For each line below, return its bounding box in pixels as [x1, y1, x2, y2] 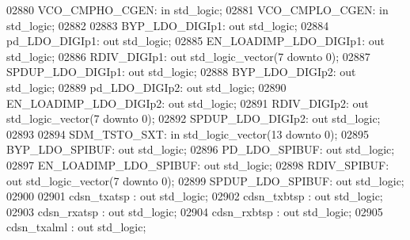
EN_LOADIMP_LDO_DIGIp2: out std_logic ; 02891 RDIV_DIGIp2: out [6, 94, 369, 111]
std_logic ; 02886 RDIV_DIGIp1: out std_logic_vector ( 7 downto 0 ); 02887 [6, 48, 370, 64]
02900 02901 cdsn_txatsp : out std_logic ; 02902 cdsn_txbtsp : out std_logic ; [6, 188, 383, 204]
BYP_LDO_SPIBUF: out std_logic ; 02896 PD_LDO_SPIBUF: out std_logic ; [6, 141, 395, 158]
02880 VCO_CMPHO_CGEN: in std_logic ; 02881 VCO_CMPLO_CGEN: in [6, 2, 389, 17]
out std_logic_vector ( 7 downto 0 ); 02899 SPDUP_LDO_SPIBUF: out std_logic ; [6, 172, 404, 189]
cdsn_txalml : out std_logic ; [6, 219, 146, 235]
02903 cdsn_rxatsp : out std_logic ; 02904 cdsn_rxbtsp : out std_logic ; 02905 [6, 203, 383, 219]
